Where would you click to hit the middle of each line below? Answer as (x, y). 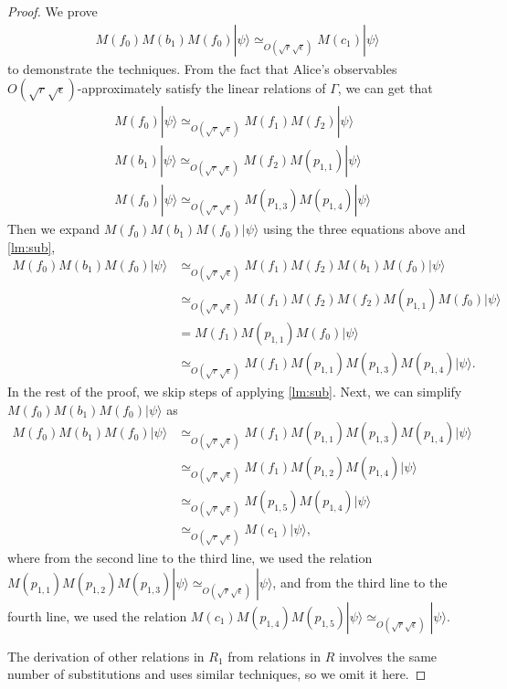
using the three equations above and (364, 229)
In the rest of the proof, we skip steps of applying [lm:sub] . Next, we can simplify (235, 392)
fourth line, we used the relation (97, 615)
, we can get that (385, 88)
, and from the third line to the (360, 582)
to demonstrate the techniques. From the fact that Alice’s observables (202, 68)
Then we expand (54, 229)
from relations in (274, 656)
